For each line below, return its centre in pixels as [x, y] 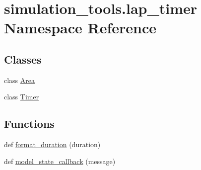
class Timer [22, 97]
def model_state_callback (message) [60, 161]
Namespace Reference [80, 28]
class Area [20, 80]
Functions [29, 124]
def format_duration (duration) [52, 144]
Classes [23, 59]
